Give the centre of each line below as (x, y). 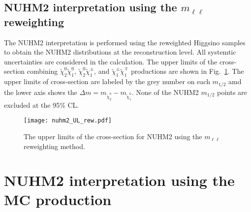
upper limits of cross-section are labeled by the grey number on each (107, 81)
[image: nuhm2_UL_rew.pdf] (68, 121)
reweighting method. (54, 146)
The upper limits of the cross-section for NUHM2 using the (113, 136)
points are (232, 92)
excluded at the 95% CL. (42, 105)
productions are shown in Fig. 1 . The (187, 71)
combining (42, 71)
